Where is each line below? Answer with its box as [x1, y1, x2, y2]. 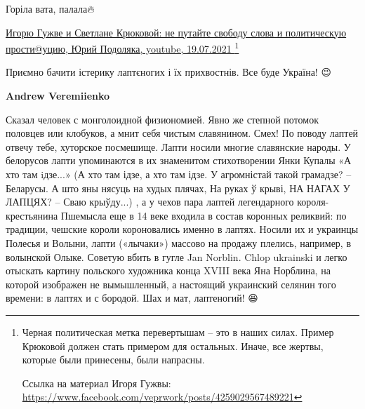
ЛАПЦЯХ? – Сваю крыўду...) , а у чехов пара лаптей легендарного [6, 194, 294, 209]
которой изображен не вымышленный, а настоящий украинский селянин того [6, 276, 336, 291]
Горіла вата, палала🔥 [6, 1, 95, 15]
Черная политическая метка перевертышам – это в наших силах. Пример [22, 324, 334, 339]
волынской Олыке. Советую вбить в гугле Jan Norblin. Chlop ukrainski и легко [6, 249, 347, 264]
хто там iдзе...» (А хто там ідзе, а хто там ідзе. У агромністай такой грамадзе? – [6, 167, 352, 181]
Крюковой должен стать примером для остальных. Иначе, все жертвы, [22, 338, 324, 353]
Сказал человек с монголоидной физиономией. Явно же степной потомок [6, 112, 319, 126]
